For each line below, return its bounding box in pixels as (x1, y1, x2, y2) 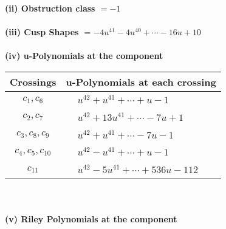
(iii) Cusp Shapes (5, 26, 79, 38)
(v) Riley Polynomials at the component (5, 212, 177, 225)
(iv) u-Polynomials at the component (5, 49, 163, 62)
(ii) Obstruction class (5, 2, 95, 14)
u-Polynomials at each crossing (66, 74, 216, 89)
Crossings (10, 74, 56, 89)
